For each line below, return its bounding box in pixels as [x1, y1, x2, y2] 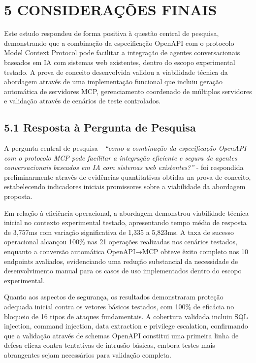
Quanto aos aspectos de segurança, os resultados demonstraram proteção [4, 292, 224, 302]
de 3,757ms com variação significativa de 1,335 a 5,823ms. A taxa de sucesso [4, 227, 234, 237]
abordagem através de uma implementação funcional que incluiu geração [4, 76, 223, 87]
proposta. [4, 191, 32, 201]
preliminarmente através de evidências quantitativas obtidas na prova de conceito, [4, 171, 251, 182]
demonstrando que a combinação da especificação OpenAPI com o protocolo [4, 37, 234, 48]
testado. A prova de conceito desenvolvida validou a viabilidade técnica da [4, 66, 228, 77]
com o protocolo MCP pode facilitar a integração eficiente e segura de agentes [4, 152, 237, 163]
